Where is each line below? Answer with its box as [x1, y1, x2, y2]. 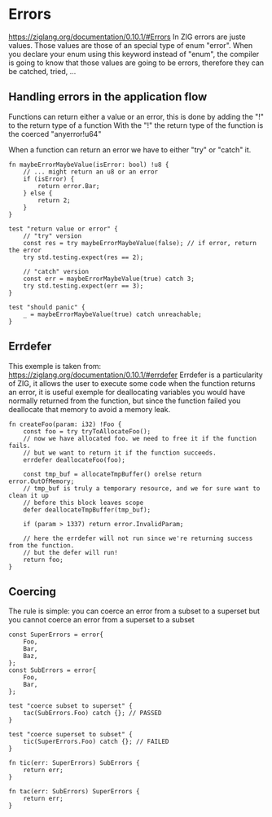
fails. [8, 441, 31, 450]
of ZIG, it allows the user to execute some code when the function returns [8, 378, 256, 388]
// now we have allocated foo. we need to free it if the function [23, 434, 257, 442]
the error [8, 246, 42, 254]
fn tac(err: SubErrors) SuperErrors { [8, 788, 140, 796]
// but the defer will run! [23, 548, 118, 556]
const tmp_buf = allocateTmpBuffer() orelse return [23, 470, 202, 478]
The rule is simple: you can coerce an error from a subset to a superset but [8, 606, 261, 616]
